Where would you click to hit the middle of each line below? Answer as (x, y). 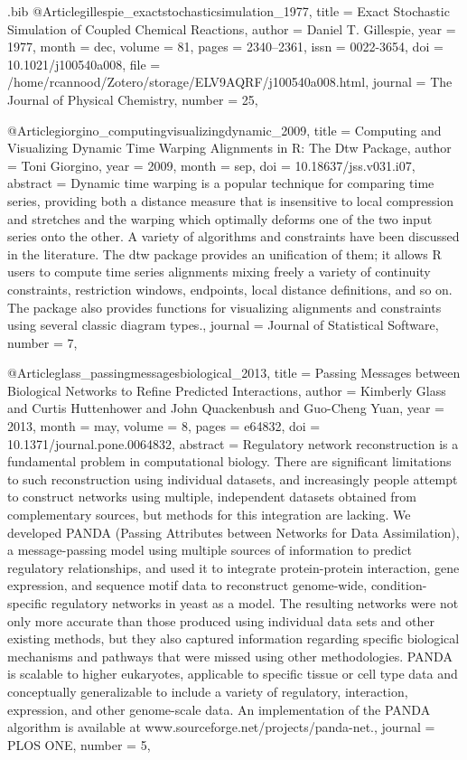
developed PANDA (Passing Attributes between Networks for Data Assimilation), (233, 532)
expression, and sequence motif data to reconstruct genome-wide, (187, 585)
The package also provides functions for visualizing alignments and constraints (224, 307)
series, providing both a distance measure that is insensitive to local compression (230, 200)
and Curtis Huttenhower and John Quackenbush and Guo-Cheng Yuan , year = (226, 408)
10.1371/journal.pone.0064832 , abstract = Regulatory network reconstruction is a (233, 443)
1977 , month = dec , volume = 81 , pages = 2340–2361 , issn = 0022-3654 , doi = (225, 47)
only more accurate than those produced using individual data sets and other (221, 620)
